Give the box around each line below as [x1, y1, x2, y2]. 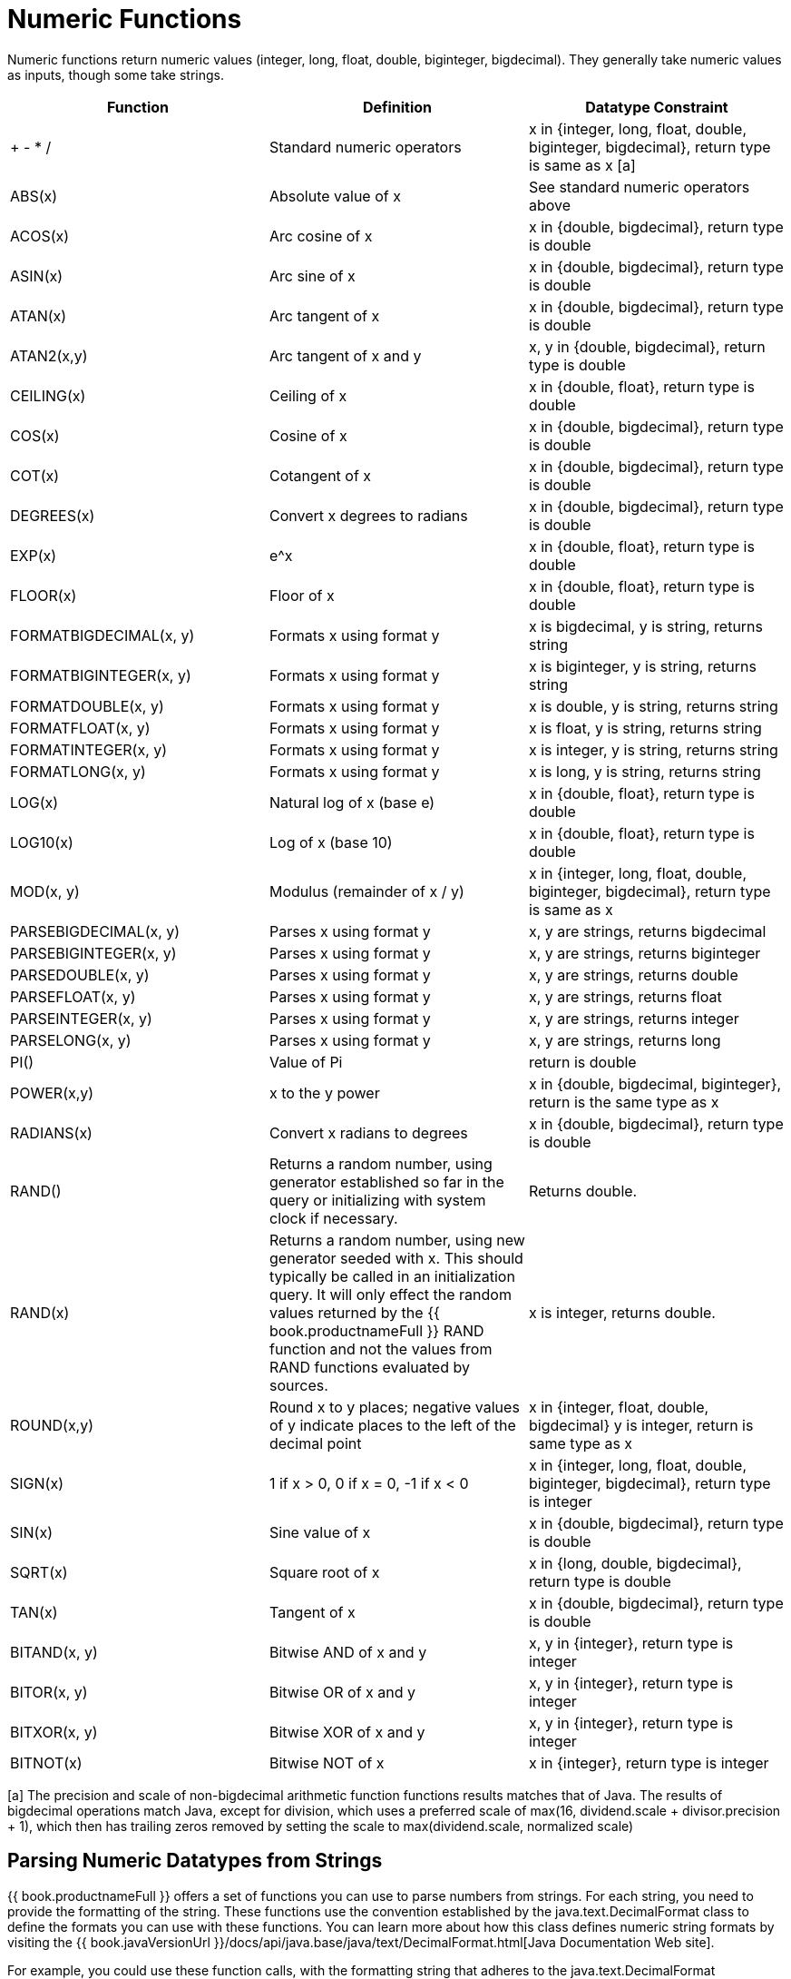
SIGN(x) [10, 1473, 63, 1492]
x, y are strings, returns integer [528, 1009, 739, 1028]
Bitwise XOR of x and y [269, 1722, 425, 1741]
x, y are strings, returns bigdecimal [528, 921, 767, 940]
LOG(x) [10, 793, 59, 812]
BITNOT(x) [10, 1753, 83, 1772]
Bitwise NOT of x [269, 1753, 385, 1772]
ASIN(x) [10, 266, 63, 285]
